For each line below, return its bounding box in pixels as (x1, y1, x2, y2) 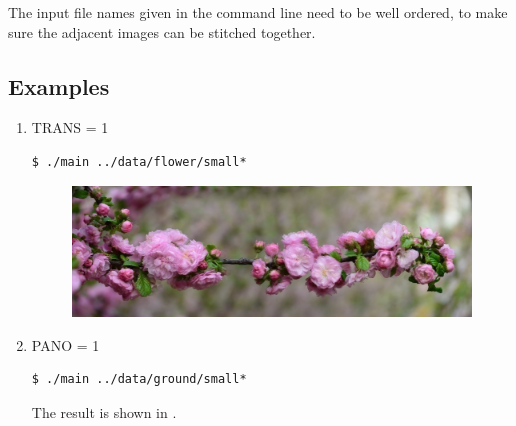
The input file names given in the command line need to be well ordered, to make (8, 2, 508, 22)
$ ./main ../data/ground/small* (31, 372, 247, 387)
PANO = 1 (31, 334, 100, 355)
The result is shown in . (31, 402, 177, 423)
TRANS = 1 (31, 117, 109, 138)
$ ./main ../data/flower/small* (31, 154, 247, 169)
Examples (8, 70, 110, 101)
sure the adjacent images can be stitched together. (8, 21, 316, 42)
